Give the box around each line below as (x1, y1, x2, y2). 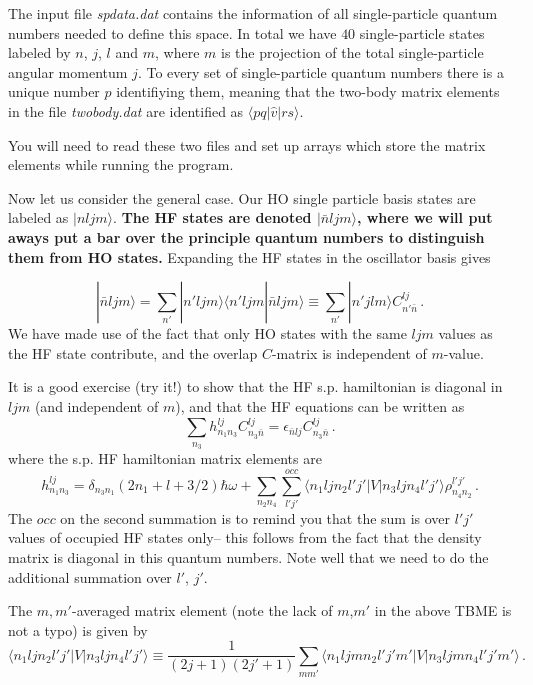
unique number (8, 81, 100, 102)
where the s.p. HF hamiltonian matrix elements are (8, 448, 322, 469)
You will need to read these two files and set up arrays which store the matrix (8, 134, 486, 155)
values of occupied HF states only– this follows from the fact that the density (8, 527, 482, 548)
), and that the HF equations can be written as (175, 395, 465, 416)
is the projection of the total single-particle (220, 42, 484, 63)
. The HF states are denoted (113, 207, 312, 228)
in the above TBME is (374, 600, 512, 621)
